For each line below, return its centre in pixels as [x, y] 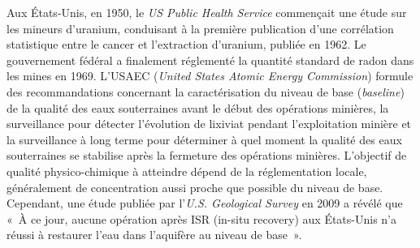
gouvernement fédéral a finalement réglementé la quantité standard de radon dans [210, 60]
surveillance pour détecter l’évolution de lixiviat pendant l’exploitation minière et [209, 124]
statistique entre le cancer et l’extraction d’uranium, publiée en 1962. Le [186, 44]
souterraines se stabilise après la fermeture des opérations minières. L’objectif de [207, 155]
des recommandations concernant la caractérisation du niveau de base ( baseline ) [206, 91]
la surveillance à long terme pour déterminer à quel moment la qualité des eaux [204, 139]
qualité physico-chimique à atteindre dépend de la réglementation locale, [187, 171]
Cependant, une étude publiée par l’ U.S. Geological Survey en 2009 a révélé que [205, 203]
